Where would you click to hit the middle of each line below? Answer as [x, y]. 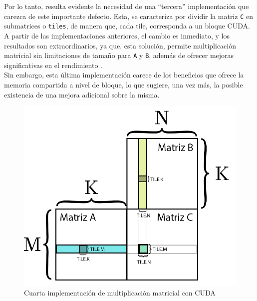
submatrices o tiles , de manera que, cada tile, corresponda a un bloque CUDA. [127, 26]
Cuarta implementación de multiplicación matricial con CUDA [120, 292]
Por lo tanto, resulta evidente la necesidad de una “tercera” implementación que [127, 6]
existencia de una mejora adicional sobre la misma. [82, 94]
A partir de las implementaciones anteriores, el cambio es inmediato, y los [117, 35]
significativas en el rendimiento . [53, 65]
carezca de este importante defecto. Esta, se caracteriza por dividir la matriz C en [128, 16]
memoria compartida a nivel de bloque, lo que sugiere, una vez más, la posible [124, 84]
